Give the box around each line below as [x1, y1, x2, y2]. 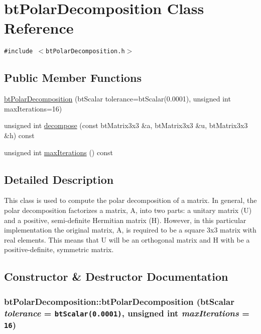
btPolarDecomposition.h [46, 48, 125, 55]
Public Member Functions [4, 70, 142, 85]
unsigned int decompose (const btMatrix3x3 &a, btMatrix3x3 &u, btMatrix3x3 [4, 120, 248, 131]
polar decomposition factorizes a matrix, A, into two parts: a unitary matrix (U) [4, 204, 252, 215]
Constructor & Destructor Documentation [4, 269, 228, 284]
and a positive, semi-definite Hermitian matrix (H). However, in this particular [4, 214, 246, 225]
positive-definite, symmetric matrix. [4, 244, 114, 255]
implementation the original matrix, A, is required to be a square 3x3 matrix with [4, 225, 256, 235]
